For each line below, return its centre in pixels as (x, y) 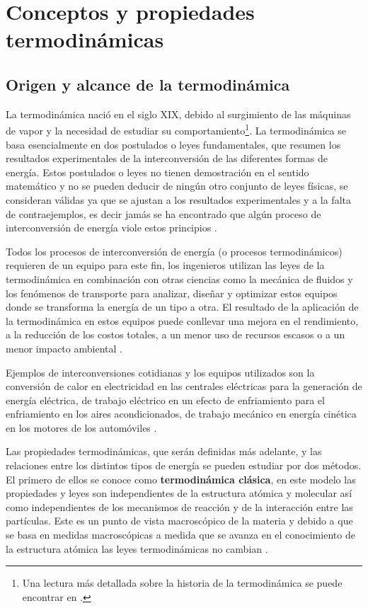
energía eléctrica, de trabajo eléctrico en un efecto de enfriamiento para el (165, 400)
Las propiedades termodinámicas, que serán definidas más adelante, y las (164, 451)
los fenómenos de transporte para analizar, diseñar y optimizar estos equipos (172, 293)
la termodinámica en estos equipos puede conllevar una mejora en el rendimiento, (182, 320)
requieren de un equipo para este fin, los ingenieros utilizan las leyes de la (165, 265)
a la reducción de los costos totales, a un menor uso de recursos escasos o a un (176, 334)
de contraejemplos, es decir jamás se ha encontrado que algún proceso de (163, 213)
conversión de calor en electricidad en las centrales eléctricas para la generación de (184, 386)
